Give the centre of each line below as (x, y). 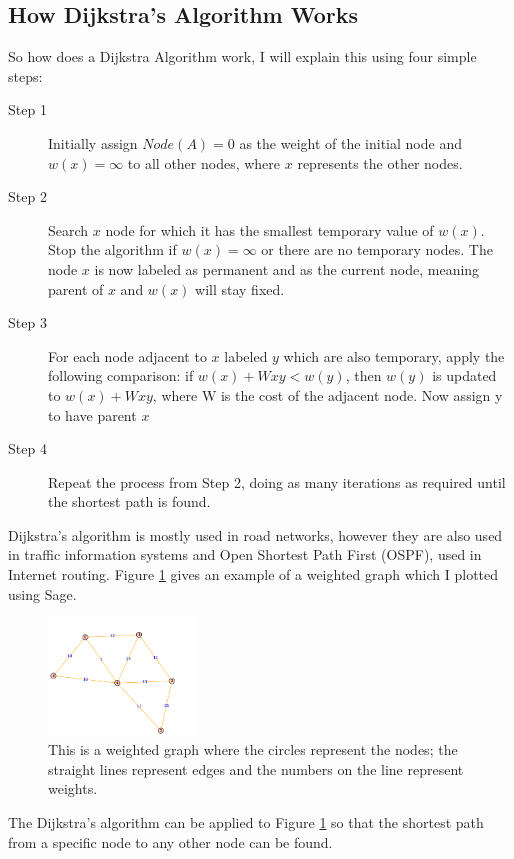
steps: (25, 75)
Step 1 (27, 109)
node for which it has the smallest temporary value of (269, 229)
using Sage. (42, 593)
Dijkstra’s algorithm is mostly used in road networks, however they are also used (255, 534)
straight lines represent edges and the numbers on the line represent (256, 768)
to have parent (92, 414)
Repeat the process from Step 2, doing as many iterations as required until (277, 481)
